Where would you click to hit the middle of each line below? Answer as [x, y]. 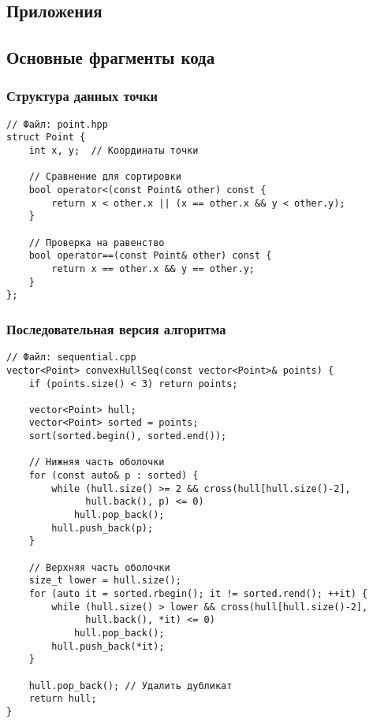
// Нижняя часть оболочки [97, 462]
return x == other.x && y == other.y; [153, 269]
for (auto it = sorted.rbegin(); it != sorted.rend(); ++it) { [198, 594]
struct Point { [46, 138]
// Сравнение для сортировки [105, 177]
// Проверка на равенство [97, 242]
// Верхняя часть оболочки [99, 567]
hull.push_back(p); [103, 528]
